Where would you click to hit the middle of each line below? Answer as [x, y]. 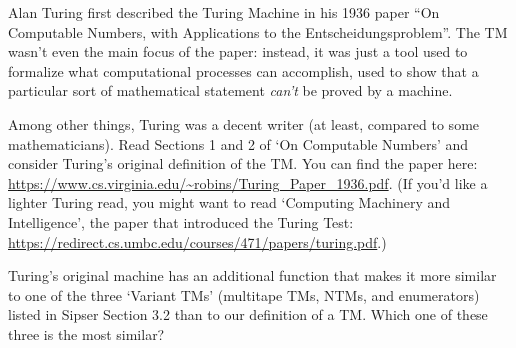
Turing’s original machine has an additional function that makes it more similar [252, 275]
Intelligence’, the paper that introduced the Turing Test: [181, 221]
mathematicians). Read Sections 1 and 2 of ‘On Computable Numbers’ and [238, 143]
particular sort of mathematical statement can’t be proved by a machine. [230, 90]
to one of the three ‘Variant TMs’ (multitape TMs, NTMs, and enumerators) [244, 294]
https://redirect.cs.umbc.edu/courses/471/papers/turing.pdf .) [197, 241]
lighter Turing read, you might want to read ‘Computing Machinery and [229, 202]
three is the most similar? [86, 333]
